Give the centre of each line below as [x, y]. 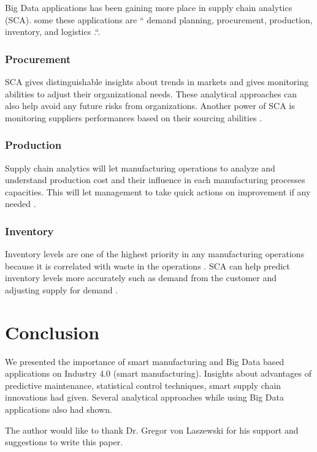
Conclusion [52, 332]
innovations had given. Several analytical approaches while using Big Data [144, 397]
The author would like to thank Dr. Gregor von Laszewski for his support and [152, 430]
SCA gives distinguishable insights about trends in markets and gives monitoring [157, 81]
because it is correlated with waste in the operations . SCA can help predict [147, 266]
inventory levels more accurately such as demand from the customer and [141, 278]
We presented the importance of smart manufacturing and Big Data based [145, 361]
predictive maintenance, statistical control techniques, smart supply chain [143, 385]
